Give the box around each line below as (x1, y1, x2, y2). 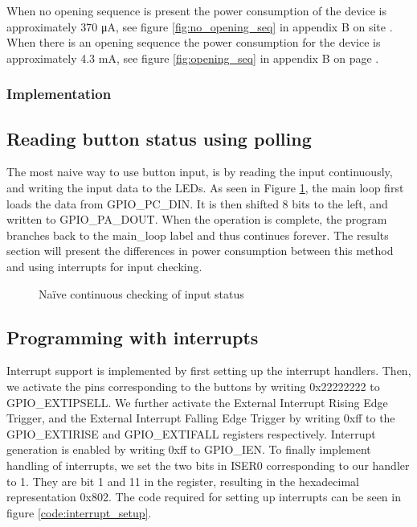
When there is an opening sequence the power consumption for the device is (6, 34, 381, 51)
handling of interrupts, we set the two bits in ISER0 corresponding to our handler (6, 456, 410, 473)
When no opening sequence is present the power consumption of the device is (6, 2, 386, 19)
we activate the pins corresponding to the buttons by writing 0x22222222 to (6, 377, 380, 394)
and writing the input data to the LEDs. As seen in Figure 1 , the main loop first (6, 179, 404, 196)
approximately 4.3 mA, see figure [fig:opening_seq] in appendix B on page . (6, 49, 379, 66)
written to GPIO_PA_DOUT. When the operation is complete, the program (6, 211, 387, 228)
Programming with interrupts (6, 324, 259, 349)
